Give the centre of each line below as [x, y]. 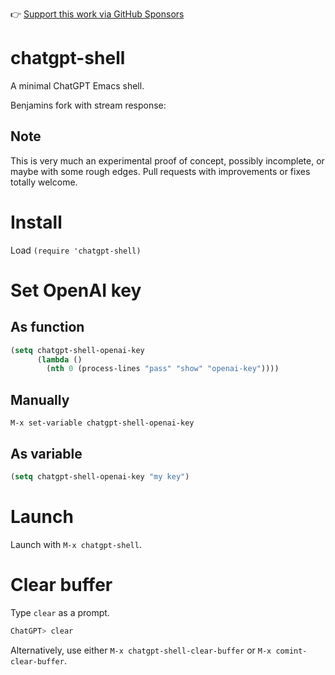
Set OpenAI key [76, 290]
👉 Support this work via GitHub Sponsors [97, 14]
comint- [291, 651]
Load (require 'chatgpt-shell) [76, 250]
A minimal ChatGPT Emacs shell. [77, 85]
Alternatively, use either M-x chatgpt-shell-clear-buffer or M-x [141, 650]
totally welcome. [44, 182]
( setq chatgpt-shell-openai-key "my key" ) [100, 476]
